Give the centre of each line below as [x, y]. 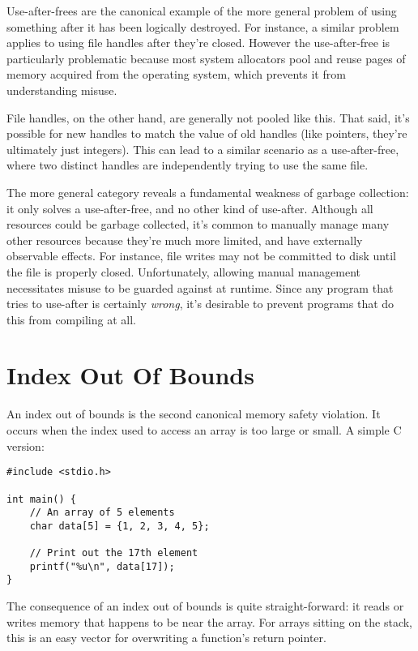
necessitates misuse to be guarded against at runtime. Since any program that [200, 287]
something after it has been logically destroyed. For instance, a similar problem [203, 26]
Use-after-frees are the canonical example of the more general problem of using [202, 11]
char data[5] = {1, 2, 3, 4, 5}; [119, 526]
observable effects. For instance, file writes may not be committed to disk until [201, 256]
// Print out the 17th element [114, 553]
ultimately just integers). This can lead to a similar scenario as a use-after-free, [203, 149]
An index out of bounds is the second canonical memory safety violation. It [194, 414]
